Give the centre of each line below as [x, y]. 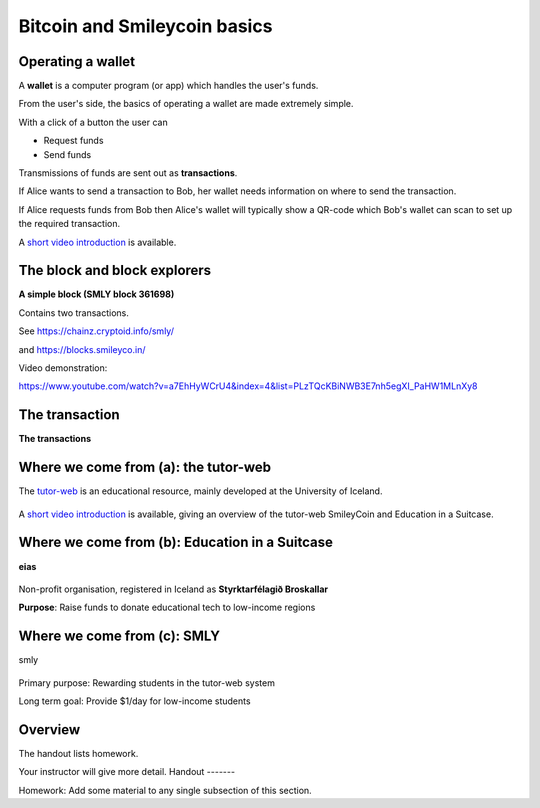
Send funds [67, 154]
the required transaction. [69, 224]
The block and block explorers [115, 270]
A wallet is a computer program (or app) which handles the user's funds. [168, 86]
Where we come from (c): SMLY [119, 636]
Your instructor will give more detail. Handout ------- [126, 772]
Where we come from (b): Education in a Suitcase [176, 542]
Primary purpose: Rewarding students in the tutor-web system [146, 682]
